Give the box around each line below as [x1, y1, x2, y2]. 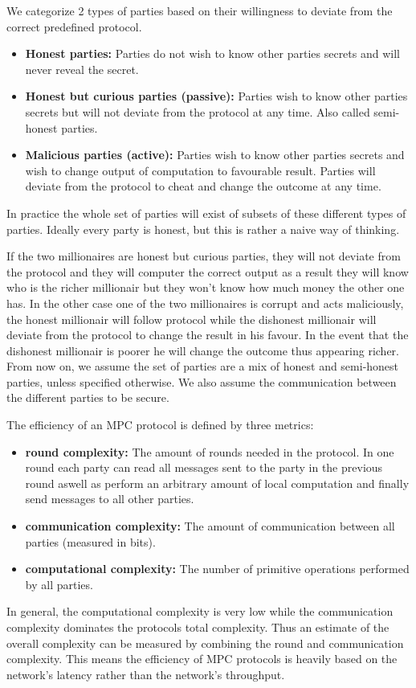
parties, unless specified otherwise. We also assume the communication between [6, 373, 397, 390]
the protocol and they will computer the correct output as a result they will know [6, 263, 409, 280]
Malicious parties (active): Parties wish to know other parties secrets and [25, 146, 405, 163]
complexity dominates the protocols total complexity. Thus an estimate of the [6, 619, 389, 635]
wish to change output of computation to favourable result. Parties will [25, 162, 376, 178]
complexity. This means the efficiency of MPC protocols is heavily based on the [6, 650, 398, 667]
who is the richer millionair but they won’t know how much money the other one [6, 279, 405, 296]
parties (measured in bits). [25, 533, 156, 550]
